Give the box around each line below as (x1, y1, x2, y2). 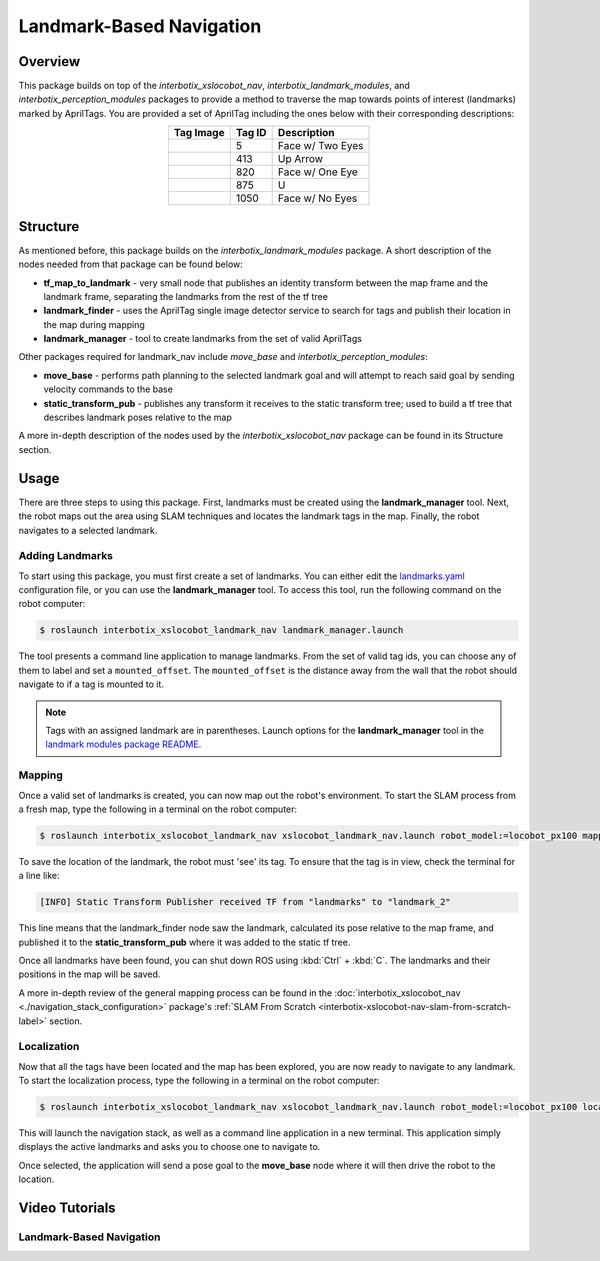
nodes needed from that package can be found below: (18, 258, 244, 270)
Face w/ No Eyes (277, 191, 358, 205)
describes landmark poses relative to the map (43, 411, 232, 424)
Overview (18, 53, 81, 70)
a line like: (18, 870, 60, 882)
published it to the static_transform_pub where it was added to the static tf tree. (18, 936, 351, 948)
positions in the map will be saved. (18, 968, 161, 980)
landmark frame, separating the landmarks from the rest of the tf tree (43, 290, 329, 302)
